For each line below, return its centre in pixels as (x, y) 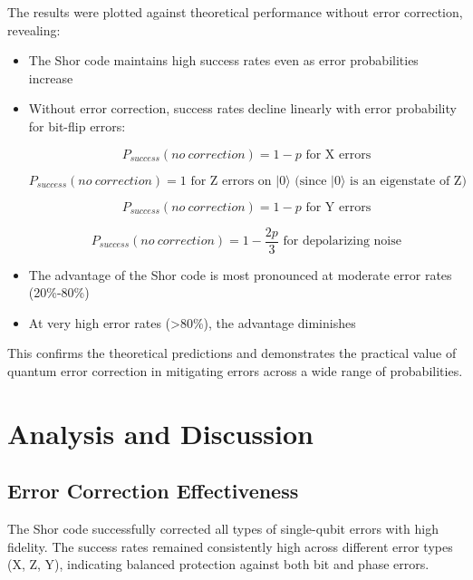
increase (51, 77)
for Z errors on (231, 181)
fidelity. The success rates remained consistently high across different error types (230, 546)
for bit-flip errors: (77, 126)
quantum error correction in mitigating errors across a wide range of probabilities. (235, 371)
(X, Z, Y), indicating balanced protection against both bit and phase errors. (218, 564)
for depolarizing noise (342, 242)
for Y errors (338, 207)
